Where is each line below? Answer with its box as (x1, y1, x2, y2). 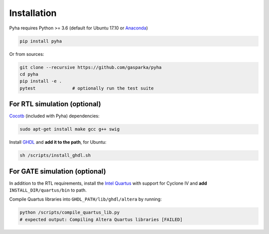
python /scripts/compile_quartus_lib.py (19, 210, 120, 216)
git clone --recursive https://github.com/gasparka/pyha (19, 64, 162, 70)
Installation (9, 7, 57, 18)
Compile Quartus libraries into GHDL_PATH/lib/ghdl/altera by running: (9, 196, 162, 202)
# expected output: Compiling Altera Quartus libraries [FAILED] (19, 217, 183, 222)
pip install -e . (19, 78, 62, 84)
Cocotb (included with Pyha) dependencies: (9, 113, 100, 119)
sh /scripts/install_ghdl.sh (19, 153, 91, 158)
